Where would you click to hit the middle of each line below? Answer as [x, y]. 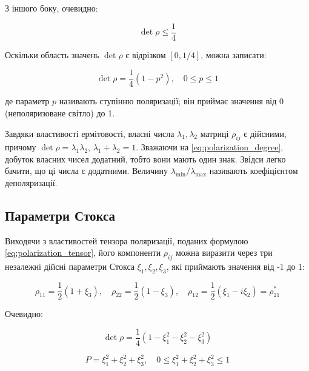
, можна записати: [234, 54]
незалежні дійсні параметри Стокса [70, 266]
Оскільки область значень [52, 54]
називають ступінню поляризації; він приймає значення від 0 [171, 101]
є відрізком [146, 54]
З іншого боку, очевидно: [51, 8]
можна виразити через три [224, 252]
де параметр [27, 101]
